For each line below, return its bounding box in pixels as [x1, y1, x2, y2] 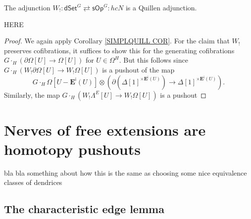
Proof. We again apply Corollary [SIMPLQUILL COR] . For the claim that [4, 36, 230, 46]
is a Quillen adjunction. [125, 2, 197, 12]
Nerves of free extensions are [4, 119, 206, 140]
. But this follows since [119, 55, 188, 65]
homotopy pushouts [4, 139, 141, 159]
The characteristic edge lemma [4, 201, 164, 217]
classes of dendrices [4, 177, 62, 187]
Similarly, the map [4, 89, 60, 100]
